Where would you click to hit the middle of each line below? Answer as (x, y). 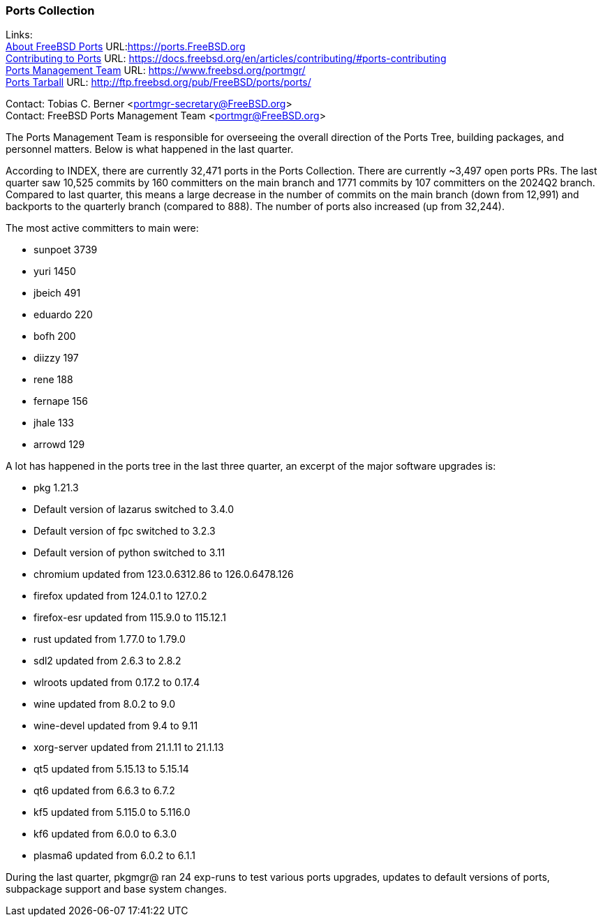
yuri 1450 (55, 272)
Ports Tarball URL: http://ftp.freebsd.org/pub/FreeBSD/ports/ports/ (158, 82)
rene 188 (53, 380)
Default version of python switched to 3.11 (129, 553)
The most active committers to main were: (102, 228)
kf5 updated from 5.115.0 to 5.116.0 (112, 812)
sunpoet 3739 (66, 250)
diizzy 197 (56, 358)
